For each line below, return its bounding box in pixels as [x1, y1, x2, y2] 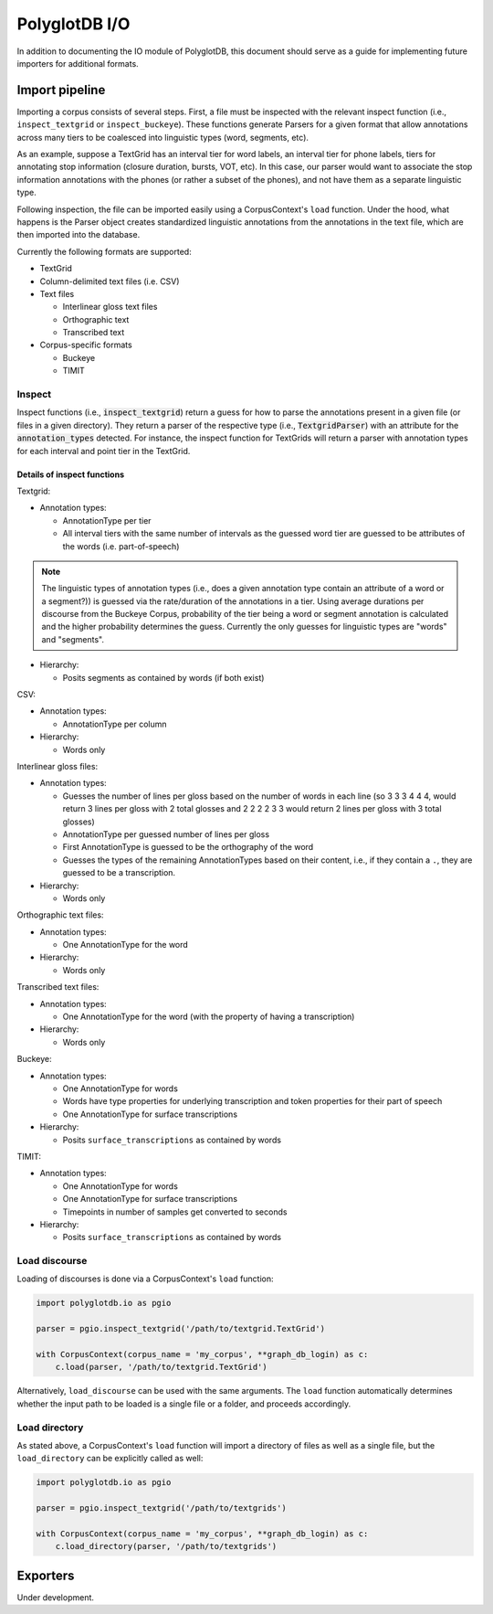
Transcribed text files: [16, 982, 100, 993]
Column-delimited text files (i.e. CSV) [39, 275, 180, 287]
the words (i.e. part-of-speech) [62, 540, 180, 552]
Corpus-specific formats [39, 339, 132, 351]
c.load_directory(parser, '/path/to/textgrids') [55, 1541, 278, 1552]
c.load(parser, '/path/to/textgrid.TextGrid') [55, 1362, 268, 1373]
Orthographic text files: [16, 909, 104, 920]
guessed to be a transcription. [62, 867, 176, 878]
